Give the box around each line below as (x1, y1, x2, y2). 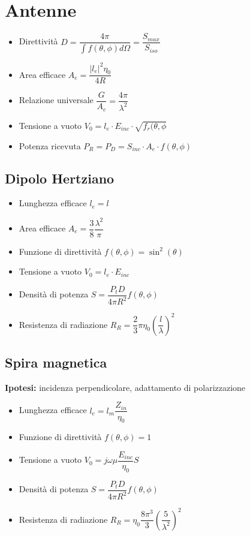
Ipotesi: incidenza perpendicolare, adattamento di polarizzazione (5, 381, 246, 393)
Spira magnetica (5, 353, 107, 372)
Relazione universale (19, 94, 94, 106)
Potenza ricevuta (19, 139, 81, 152)
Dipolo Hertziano (5, 168, 115, 187)
